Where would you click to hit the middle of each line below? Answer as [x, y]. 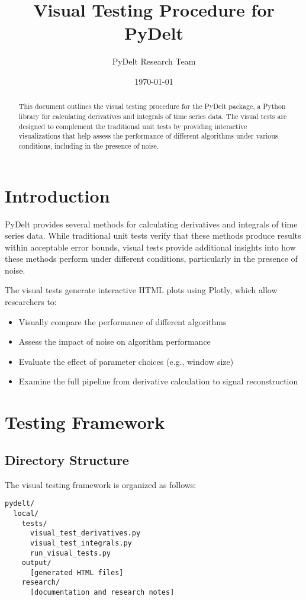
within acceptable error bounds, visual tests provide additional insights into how [150, 247]
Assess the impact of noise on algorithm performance [115, 341]
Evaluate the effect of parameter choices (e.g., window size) [126, 361]
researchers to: [31, 302]
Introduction [57, 195]
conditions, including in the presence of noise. [89, 145]
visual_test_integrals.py [81, 543]
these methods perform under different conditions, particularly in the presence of [151, 259]
